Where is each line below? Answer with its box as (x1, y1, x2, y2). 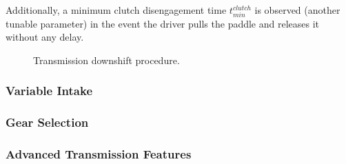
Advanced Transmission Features (6, 145, 192, 163)
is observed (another (254, 3, 340, 17)
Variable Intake (6, 82, 93, 99)
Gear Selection (6, 114, 89, 131)
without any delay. (6, 30, 84, 44)
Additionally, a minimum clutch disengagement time (6, 3, 227, 17)
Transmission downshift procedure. (33, 52, 180, 67)
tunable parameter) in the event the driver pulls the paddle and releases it (6, 16, 320, 30)
